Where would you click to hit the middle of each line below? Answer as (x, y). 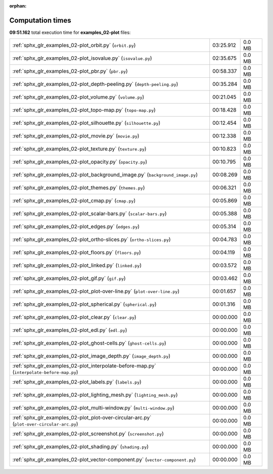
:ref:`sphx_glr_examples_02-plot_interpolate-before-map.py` (84, 366)
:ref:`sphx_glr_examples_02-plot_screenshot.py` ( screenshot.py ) (88, 434)
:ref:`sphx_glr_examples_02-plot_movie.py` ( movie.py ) (76, 136)
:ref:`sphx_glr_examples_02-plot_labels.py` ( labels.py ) (77, 382)
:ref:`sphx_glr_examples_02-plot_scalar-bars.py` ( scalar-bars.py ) (89, 214)
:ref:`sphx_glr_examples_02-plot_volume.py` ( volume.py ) (78, 97)
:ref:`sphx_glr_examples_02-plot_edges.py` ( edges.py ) (76, 226)
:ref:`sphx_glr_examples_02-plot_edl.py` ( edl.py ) (70, 330)
